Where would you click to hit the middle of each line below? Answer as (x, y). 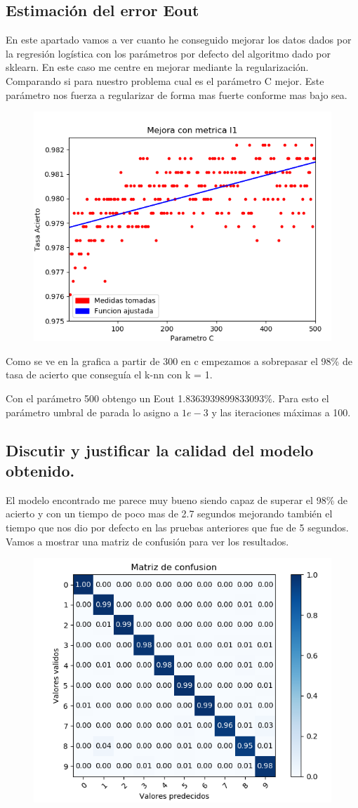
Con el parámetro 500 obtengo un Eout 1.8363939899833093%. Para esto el (167, 398)
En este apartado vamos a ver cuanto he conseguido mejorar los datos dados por (179, 40)
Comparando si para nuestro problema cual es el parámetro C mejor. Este (165, 80)
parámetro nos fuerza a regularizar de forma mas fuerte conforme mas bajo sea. (177, 94)
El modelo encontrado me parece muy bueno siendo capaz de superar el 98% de (177, 499)
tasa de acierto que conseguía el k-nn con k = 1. (109, 375)
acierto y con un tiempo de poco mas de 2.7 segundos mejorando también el (169, 514)
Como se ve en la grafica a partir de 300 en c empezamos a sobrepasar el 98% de (179, 360)
